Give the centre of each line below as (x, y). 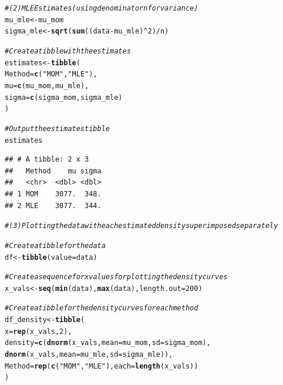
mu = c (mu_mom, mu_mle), (47, 86)
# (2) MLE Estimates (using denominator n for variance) (102, 8)
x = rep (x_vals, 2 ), (38, 331)
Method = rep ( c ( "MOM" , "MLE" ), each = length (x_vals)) (102, 366)
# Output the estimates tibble (57, 128)
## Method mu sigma (53, 171)
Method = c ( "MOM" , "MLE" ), (51, 74)
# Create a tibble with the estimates (68, 51)
